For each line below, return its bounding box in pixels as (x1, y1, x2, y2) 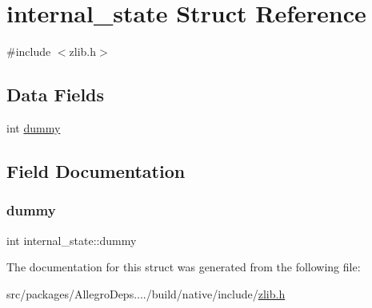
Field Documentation (6, 158, 186, 183)
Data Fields (6, 82, 105, 107)
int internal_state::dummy (6, 231, 137, 248)
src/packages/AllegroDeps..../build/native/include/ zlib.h (6, 285, 286, 302)
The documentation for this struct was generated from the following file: (6, 259, 361, 275)
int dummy (6, 119, 61, 136)
